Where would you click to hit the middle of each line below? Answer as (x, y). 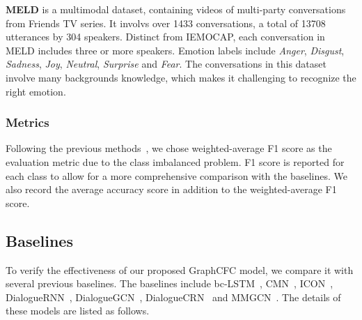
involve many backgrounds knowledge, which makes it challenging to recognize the (181, 77)
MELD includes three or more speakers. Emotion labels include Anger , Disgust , (175, 50)
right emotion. (36, 91)
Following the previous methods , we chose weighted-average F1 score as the (169, 148)
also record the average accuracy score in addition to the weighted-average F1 (171, 189)
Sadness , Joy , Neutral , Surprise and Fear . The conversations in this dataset (166, 64)
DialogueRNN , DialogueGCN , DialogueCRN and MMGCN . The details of (173, 297)
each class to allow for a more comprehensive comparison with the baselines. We (176, 175)
